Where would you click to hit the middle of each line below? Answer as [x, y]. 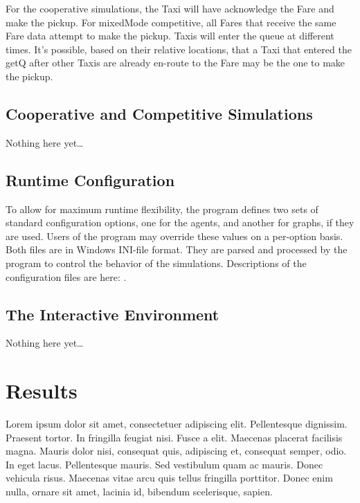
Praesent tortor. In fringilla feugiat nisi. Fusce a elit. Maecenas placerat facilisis [174, 437]
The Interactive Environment [112, 314]
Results [42, 391]
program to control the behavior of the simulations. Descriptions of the [156, 263]
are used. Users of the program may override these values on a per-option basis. [174, 236]
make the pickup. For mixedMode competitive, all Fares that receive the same [171, 22]
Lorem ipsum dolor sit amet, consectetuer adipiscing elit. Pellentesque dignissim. [177, 424]
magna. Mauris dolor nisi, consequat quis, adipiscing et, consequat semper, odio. [176, 451]
